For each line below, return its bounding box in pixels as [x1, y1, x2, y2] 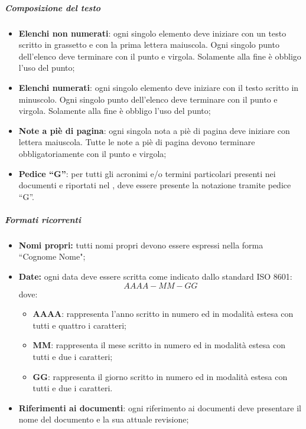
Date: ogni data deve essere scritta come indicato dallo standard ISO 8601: [18, 270, 292, 283]
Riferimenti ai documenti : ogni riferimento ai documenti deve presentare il [18, 401, 301, 414]
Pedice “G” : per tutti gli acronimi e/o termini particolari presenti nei [18, 167, 276, 179]
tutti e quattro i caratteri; [32, 319, 127, 331]
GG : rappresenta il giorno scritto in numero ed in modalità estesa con [32, 370, 288, 382]
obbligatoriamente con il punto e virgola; [18, 147, 167, 159]
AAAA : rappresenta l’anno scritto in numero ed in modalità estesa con [32, 307, 294, 320]
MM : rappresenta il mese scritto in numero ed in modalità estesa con [32, 339, 285, 351]
